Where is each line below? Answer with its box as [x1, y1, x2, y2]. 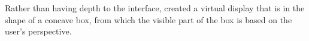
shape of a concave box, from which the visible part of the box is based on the [5, 13, 292, 26]
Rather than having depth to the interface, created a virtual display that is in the [5, 2, 305, 14]
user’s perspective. [5, 25, 72, 37]
